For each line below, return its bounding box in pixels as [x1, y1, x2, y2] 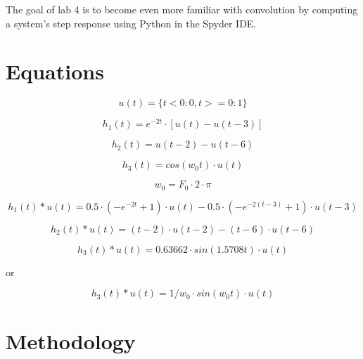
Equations [6, 57, 104, 86]
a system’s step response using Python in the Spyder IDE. [6, 15, 257, 30]
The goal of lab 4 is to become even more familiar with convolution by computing [6, 2, 358, 16]
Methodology [6, 326, 136, 355]
